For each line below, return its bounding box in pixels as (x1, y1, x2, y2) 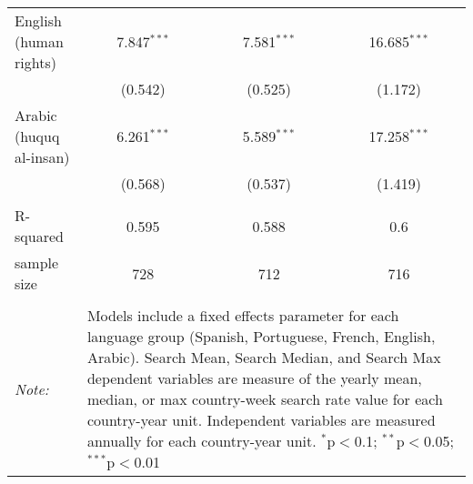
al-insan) (15, 146, 70, 167)
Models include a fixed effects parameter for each (86, 305, 399, 326)
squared (15, 226, 64, 247)
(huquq (15, 126, 60, 146)
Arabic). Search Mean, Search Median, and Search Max (86, 347, 441, 368)
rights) (15, 52, 56, 73)
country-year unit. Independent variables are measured (86, 409, 436, 430)
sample (15, 252, 59, 273)
